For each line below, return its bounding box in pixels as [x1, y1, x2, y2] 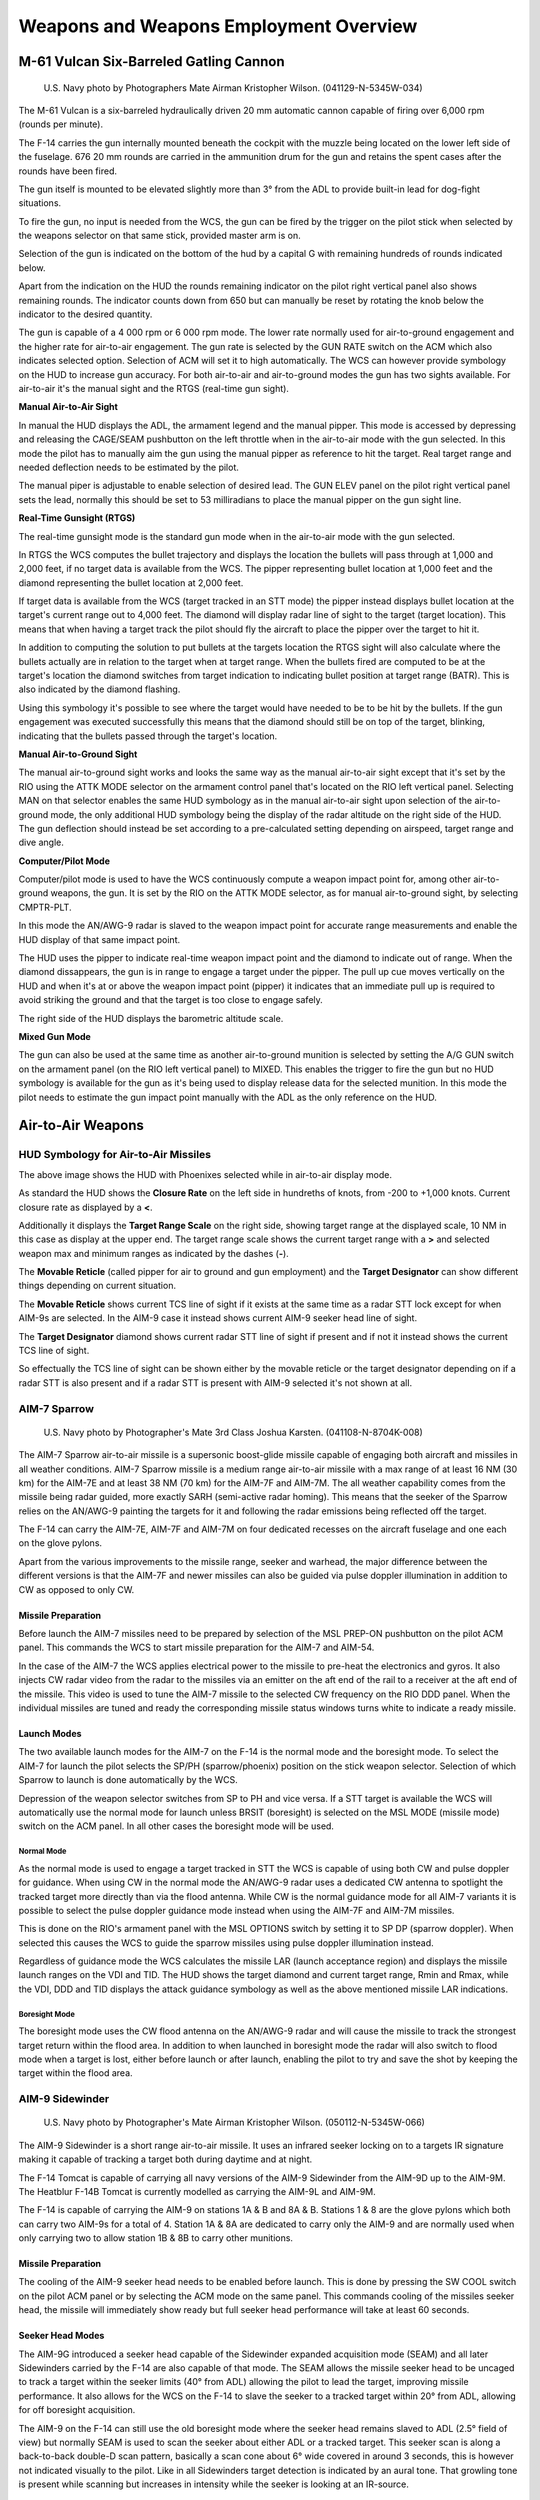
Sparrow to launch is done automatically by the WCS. [18, 1774, 239, 1786]
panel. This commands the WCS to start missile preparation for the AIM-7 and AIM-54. [18, 1641, 375, 1654]
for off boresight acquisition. [18, 2404, 136, 2416]
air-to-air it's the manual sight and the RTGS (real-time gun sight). [18, 382, 290, 394]
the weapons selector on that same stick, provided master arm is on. [18, 230, 302, 242]
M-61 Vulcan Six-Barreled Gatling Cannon [18, 53, 285, 70]
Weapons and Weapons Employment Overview [18, 15, 418, 37]
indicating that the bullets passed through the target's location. [18, 730, 278, 742]
